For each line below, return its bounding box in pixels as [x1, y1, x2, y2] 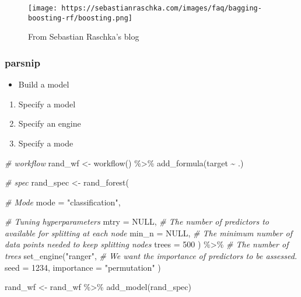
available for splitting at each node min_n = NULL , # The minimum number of [5, 226, 292, 239]
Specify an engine [18, 117, 81, 130]
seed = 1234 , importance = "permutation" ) [5, 261, 161, 273]
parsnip [5, 55, 40, 69]
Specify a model [18, 97, 76, 110]
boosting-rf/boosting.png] [28, 13, 132, 22]
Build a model [18, 78, 69, 90]
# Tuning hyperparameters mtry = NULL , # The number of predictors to [5, 215, 269, 228]
